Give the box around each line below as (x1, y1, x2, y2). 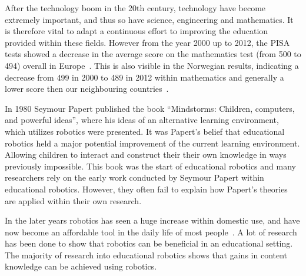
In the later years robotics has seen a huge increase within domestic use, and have (5, 214, 300, 227)
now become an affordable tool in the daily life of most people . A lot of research (5, 225, 297, 238)
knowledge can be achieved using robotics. (5, 260, 157, 272)
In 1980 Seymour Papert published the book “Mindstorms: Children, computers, (5, 102, 295, 114)
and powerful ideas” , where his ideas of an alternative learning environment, (5, 114, 279, 126)
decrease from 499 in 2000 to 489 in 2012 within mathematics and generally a (5, 71, 284, 83)
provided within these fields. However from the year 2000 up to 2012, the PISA (5, 36, 290, 48)
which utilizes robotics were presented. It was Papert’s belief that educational (5, 125, 285, 137)
